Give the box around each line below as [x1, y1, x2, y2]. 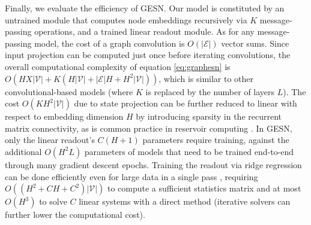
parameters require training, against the [142, 133, 289, 146]
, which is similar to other [159, 72, 254, 84]
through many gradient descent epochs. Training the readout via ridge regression [5, 158, 302, 171]
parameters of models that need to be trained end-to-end [84, 145, 294, 157]
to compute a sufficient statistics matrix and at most [107, 182, 301, 194]
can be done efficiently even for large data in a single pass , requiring [5, 170, 258, 183]
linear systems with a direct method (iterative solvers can [79, 195, 291, 208]
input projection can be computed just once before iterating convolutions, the [5, 48, 291, 61]
